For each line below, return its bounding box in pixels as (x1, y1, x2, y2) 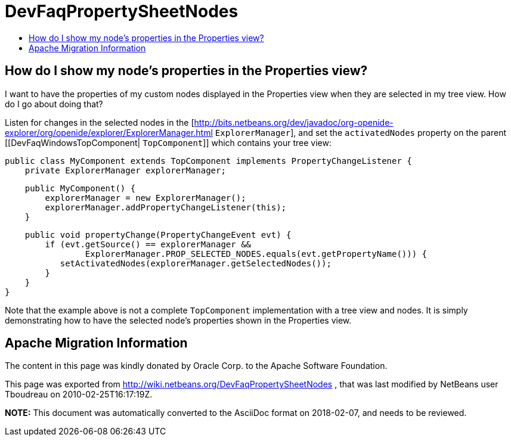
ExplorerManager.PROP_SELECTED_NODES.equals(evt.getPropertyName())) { (85, 249, 428, 259)
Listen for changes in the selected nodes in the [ (5, 117, 194, 128)
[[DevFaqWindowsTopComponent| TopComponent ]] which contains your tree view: (5, 137, 332, 148)
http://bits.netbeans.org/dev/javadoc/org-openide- (194, 117, 394, 128)
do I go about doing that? (5, 98, 103, 109)
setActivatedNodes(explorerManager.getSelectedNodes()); (60, 258, 332, 268)
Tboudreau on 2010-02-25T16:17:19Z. (5, 389, 153, 400)
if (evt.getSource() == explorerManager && (45, 239, 252, 249)
